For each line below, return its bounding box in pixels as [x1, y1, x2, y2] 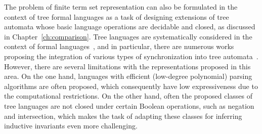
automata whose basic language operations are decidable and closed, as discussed [4, 21, 255, 32]
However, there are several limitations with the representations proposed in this [4, 61, 251, 71]
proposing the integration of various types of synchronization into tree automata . [4, 51, 258, 61]
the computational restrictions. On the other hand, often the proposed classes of [4, 91, 253, 101]
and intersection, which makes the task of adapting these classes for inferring [4, 110, 242, 121]
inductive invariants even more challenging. [4, 120, 138, 131]
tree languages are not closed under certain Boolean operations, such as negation [4, 100, 254, 111]
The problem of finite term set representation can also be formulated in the [4, 2, 238, 12]
